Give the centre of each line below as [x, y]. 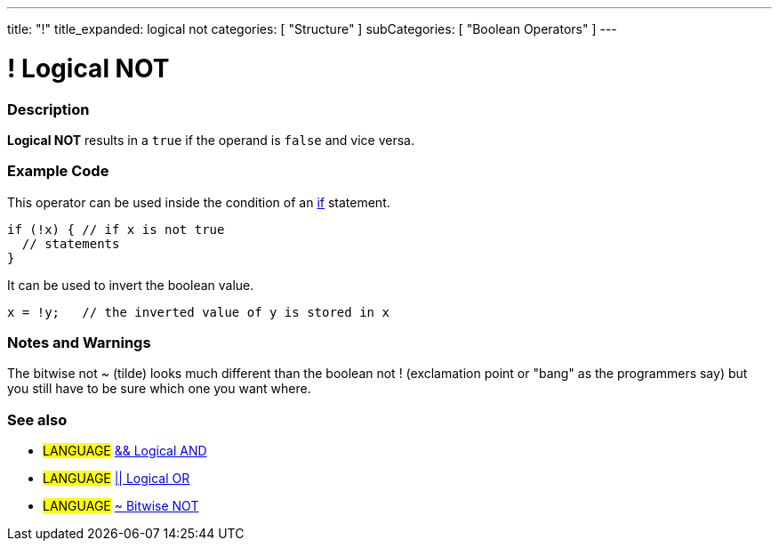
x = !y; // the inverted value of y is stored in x [198, 312]
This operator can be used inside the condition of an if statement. [199, 202]
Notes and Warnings [79, 342]
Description [48, 109]
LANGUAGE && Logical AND [125, 451]
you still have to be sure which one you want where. [159, 389]
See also [37, 419]
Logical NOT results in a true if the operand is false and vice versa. [211, 140]
